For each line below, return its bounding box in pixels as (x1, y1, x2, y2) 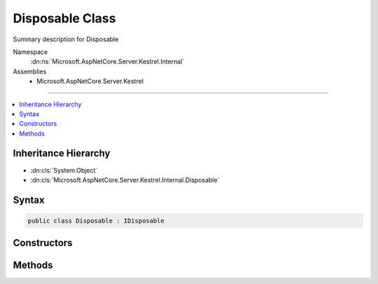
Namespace (13, 48, 48, 56)
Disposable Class (13, 10, 116, 26)
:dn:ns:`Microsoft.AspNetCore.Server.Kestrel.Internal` (30, 57, 185, 66)
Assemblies (13, 67, 47, 76)
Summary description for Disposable (13, 35, 119, 43)
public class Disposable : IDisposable (27, 217, 164, 225)
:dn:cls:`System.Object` (30, 166, 98, 174)
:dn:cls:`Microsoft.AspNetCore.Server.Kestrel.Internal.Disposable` (30, 176, 220, 184)
